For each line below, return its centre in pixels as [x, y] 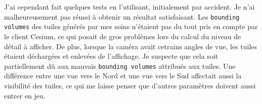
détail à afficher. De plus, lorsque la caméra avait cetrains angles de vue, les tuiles [131, 46]
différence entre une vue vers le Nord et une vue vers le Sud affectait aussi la [123, 76]
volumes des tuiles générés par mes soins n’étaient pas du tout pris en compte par [131, 26]
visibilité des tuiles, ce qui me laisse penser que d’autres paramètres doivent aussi [130, 85]
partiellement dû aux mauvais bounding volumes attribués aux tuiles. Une [120, 66]
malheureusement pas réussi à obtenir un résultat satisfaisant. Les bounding [122, 16]
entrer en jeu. [25, 95]
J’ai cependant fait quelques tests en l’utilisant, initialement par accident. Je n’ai [129, 7]
